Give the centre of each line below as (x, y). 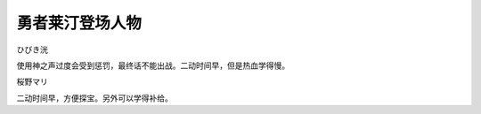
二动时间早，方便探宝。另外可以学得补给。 (94, 98)
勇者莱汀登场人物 (79, 23)
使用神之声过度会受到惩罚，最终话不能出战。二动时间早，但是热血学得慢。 (153, 65)
